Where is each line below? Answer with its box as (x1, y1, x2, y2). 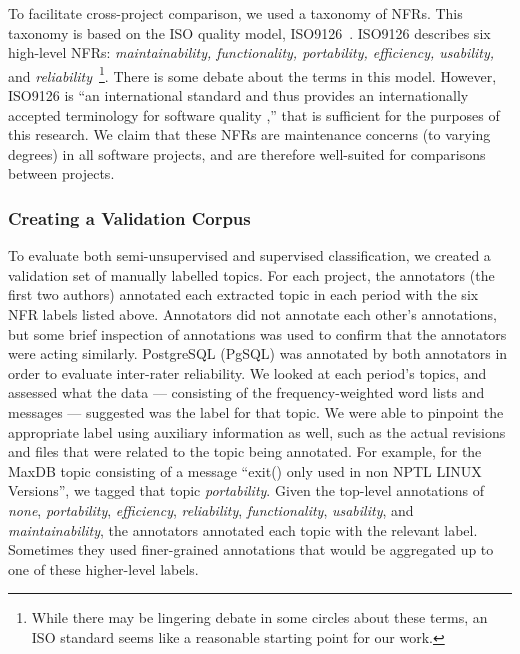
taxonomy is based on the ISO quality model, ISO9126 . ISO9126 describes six (8, 22, 491, 43)
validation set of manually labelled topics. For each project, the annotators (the (8, 264, 495, 285)
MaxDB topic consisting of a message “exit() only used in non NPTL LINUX (8, 460, 482, 481)
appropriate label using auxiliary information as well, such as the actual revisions (8, 421, 506, 442)
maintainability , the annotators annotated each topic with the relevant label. (8, 519, 478, 540)
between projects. (8, 163, 115, 184)
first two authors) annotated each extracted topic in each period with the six (8, 284, 479, 305)
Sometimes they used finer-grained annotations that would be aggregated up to (8, 539, 494, 560)
